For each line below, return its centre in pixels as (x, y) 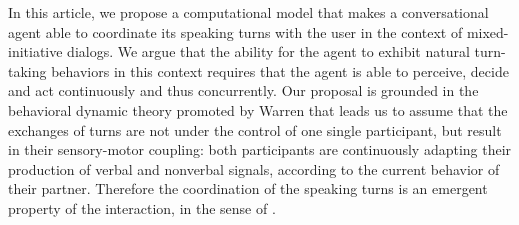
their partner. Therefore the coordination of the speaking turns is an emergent (248, 188)
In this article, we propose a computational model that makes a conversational (248, 12)
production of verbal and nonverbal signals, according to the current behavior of (254, 168)
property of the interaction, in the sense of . (142, 207)
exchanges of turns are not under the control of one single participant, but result (255, 129)
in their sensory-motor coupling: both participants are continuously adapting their (260, 149)
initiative (35, 51)
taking (27, 70)
